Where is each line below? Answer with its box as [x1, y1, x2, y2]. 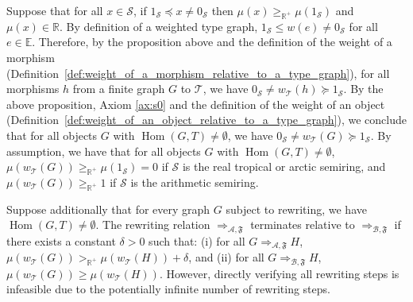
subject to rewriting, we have [226, 200, 367, 217]
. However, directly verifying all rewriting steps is [159, 265, 399, 281]
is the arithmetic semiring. [130, 173, 259, 190]
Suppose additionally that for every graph [6, 200, 210, 217]
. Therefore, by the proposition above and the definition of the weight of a [32, 33, 392, 50]
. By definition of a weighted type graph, [59, 17, 258, 34]
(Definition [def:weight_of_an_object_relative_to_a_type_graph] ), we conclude [6, 111, 407, 128]
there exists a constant [6, 232, 116, 249]
